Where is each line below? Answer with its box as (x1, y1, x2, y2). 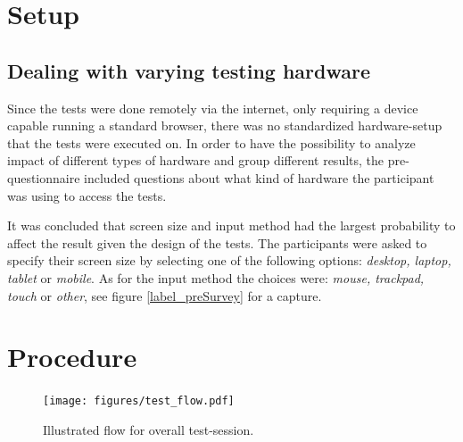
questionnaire (7, 168, 80, 187)
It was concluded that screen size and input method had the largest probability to (7, 216, 456, 235)
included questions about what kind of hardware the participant (84, 168, 434, 187)
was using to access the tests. (7, 186, 167, 204)
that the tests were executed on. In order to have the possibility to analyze (7, 133, 416, 152)
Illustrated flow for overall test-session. (43, 420, 254, 438)
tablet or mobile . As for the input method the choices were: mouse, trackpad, (7, 268, 425, 287)
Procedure (7, 338, 137, 375)
